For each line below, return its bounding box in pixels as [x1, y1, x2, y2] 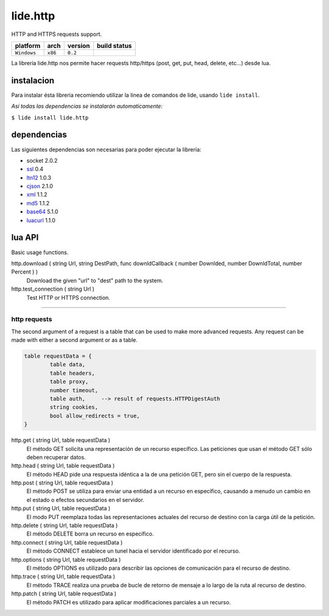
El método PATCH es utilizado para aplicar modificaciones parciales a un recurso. [26, 598, 231, 606]
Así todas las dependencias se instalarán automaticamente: [11, 102, 163, 110]
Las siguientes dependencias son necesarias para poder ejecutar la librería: [11, 146, 202, 153]
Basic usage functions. [11, 249, 69, 256]
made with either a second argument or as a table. [11, 336, 138, 344]
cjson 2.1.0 [26, 183, 53, 190]
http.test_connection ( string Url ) [11, 285, 94, 292]
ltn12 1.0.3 [26, 174, 52, 181]
